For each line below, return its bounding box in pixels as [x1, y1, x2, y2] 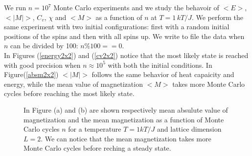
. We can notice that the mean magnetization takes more [41, 133, 211, 143]
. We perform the [191, 12, 243, 22]
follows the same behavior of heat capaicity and [92, 69, 234, 79]
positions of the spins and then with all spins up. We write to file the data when [4, 31, 245, 41]
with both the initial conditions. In [108, 59, 212, 70]
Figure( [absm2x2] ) [4, 69, 59, 79]
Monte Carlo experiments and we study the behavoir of [53, 2, 219, 12]
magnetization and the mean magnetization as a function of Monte [23, 114, 224, 124]
